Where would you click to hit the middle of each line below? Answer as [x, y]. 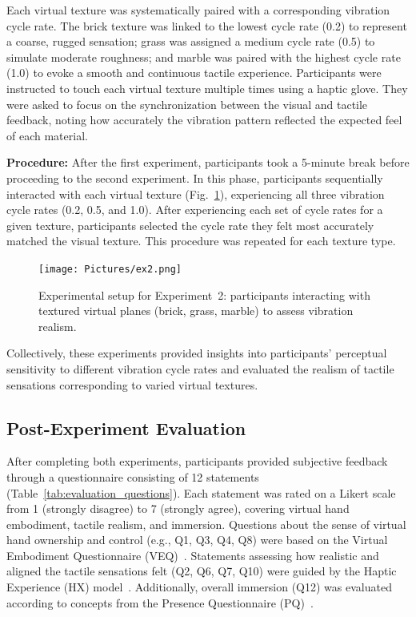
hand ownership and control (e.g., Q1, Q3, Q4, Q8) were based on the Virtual [197, 540]
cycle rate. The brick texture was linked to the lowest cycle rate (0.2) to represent [207, 25]
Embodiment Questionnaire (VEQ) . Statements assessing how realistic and [193, 555]
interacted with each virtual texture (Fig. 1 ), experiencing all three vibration [196, 194]
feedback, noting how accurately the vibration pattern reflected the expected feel [204, 120]
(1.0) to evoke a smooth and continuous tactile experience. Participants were [194, 73]
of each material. [47, 135]
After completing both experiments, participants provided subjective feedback [197, 461]
